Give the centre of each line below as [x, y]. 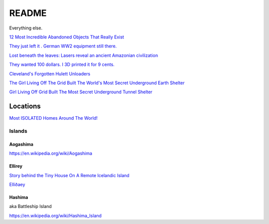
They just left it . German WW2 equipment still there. [63, 46]
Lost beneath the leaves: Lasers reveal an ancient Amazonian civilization [84, 55]
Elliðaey [17, 184]
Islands [18, 131]
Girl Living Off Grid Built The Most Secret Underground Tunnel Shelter [81, 92]
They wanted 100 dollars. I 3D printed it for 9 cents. [62, 64]
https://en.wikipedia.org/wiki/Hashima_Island [56, 216]
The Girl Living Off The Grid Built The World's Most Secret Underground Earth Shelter [97, 83]
